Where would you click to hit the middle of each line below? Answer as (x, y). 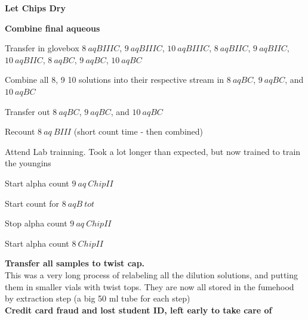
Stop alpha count (36, 223)
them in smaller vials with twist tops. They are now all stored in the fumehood (150, 286)
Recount (20, 131)
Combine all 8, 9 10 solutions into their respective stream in (115, 80)
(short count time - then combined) (138, 131)
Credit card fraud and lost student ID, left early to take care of (138, 310)
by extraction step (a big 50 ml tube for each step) (98, 298)
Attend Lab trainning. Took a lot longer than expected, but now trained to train (153, 151)
